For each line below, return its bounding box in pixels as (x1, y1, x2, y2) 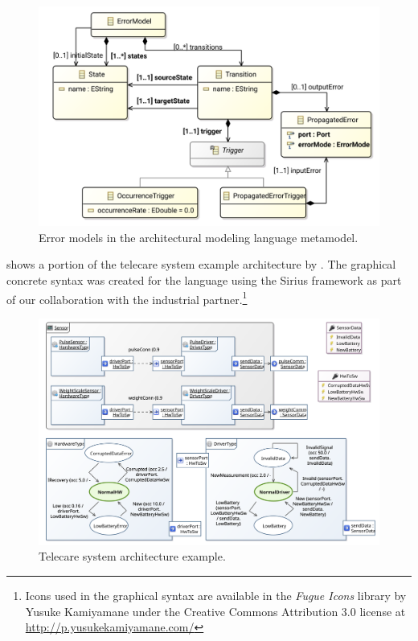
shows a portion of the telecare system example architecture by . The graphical (6, 256, 396, 273)
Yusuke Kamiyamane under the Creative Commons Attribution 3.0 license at (25, 602, 406, 619)
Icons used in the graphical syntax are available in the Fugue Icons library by (25, 587, 407, 604)
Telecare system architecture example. (39, 548, 226, 565)
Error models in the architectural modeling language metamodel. (39, 228, 359, 245)
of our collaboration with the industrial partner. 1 (6, 288, 248, 307)
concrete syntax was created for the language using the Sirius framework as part (6, 272, 402, 289)
